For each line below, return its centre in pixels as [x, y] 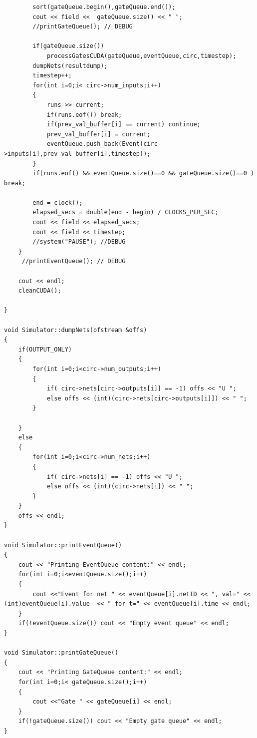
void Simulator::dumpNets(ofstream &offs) [76, 330]
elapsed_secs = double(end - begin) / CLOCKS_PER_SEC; [126, 212]
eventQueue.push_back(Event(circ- [104, 144]
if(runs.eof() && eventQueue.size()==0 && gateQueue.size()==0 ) [143, 174]
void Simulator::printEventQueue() [63, 545]
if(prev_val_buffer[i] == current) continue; [124, 125]
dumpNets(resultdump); [70, 66]
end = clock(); [58, 202]
